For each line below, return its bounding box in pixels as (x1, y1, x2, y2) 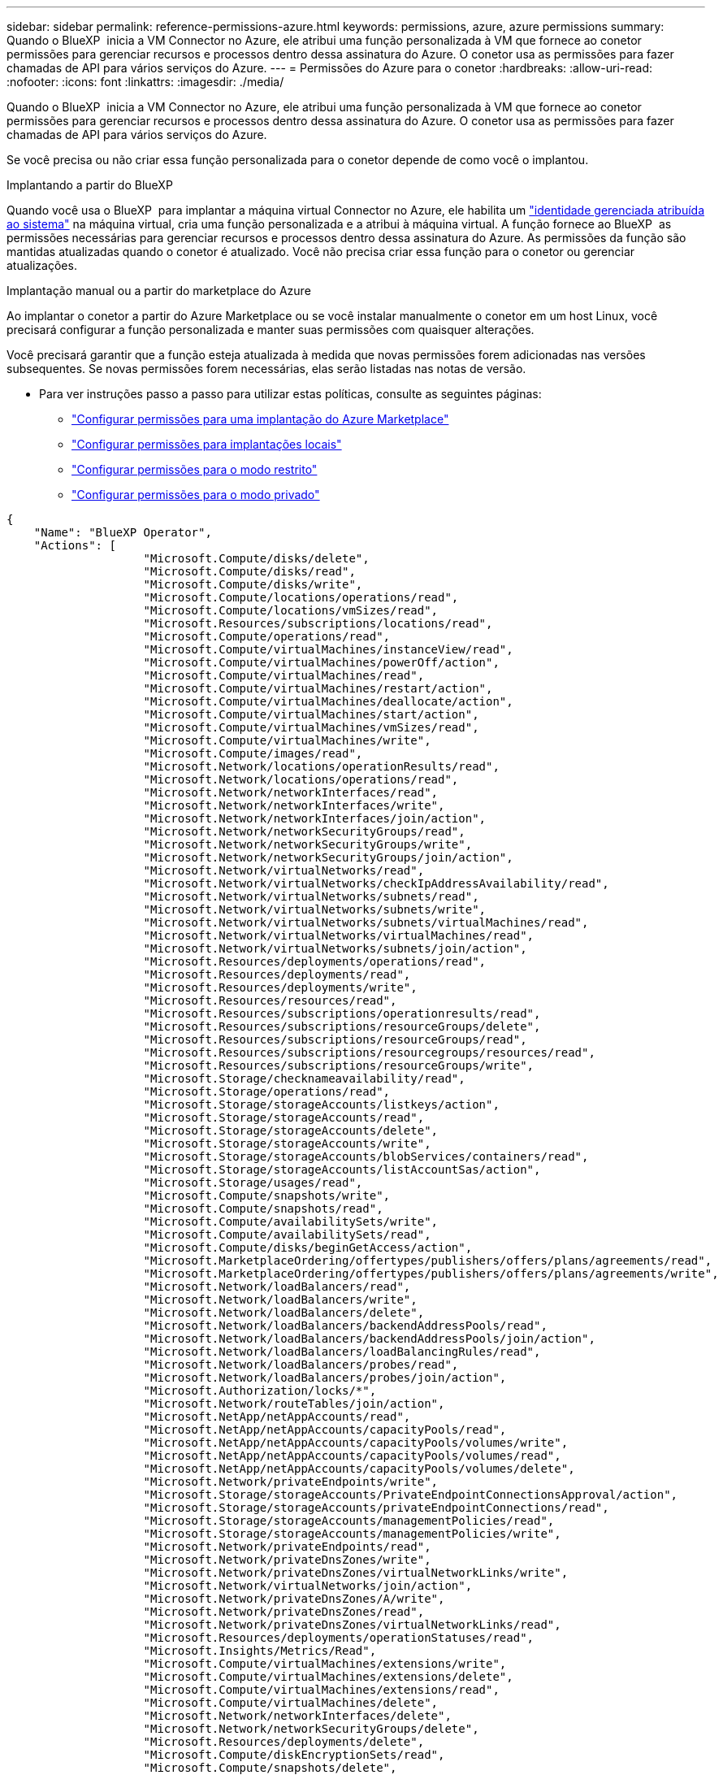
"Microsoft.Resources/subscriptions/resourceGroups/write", (143, 1059, 535, 1072)
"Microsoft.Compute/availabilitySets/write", (143, 1215, 439, 1228)
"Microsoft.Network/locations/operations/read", (143, 773, 459, 786)
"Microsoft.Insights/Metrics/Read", (143, 1644, 377, 1657)
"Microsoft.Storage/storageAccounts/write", (143, 1137, 431, 1150)
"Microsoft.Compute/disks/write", (143, 578, 363, 591)
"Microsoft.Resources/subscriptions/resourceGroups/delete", (143, 1020, 541, 1033)
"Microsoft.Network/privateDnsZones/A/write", (143, 1592, 445, 1605)
